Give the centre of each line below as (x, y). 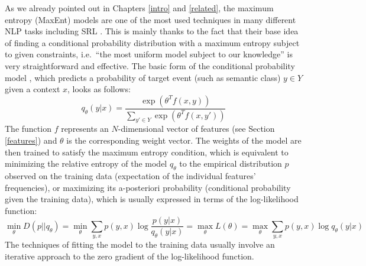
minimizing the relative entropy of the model (86, 163)
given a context (33, 89)
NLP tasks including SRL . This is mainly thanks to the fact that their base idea (152, 31)
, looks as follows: (99, 89)
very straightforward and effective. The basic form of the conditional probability (150, 65)
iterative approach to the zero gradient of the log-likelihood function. (129, 256)
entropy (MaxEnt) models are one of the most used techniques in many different (150, 19)
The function (28, 129)
